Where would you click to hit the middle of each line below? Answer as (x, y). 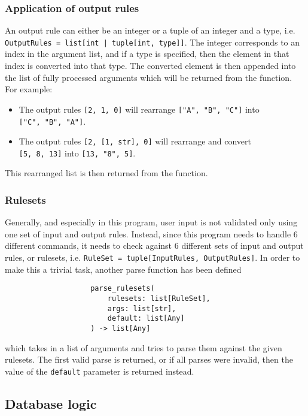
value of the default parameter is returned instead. (100, 371)
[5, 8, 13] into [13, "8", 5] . (77, 153)
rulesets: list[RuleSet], (159, 298)
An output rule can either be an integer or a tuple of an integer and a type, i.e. (150, 30)
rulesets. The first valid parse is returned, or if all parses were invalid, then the (149, 359)
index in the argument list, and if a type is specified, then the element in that (147, 54)
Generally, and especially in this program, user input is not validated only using (151, 222)
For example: (29, 89)
